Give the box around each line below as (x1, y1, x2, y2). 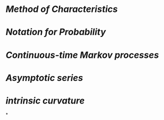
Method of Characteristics (5, 3, 118, 15)
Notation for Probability (5, 26, 106, 38)
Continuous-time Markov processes (5, 49, 159, 60)
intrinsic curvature (5, 95, 85, 106)
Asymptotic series (5, 72, 83, 83)
